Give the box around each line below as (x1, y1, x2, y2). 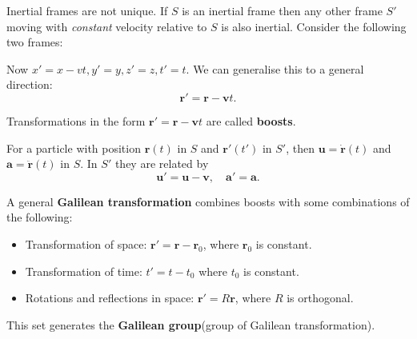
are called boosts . (206, 112, 296, 129)
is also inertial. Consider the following (221, 18, 407, 34)
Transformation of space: (25, 235, 147, 252)
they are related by (114, 155, 209, 172)
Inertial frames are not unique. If (6, 2, 168, 18)
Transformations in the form (6, 112, 146, 129)
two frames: (6, 34, 63, 50)
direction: (6, 76, 53, 93)
